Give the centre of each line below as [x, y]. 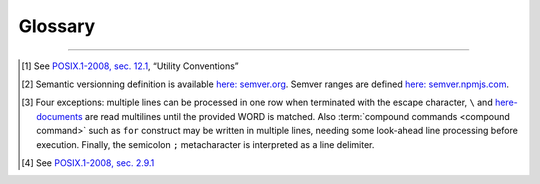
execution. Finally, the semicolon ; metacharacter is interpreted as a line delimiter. [205, 144]
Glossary [57, 26]
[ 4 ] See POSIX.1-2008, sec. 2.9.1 [88, 162]
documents [60, 116]
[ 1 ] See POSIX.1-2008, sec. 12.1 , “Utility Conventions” [130, 66]
